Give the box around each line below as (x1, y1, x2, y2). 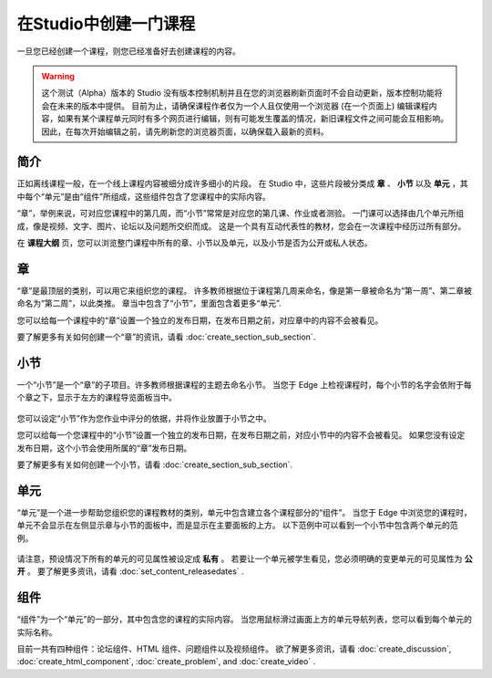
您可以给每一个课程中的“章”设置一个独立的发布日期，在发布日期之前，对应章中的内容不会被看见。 (16, 315, 384, 326)
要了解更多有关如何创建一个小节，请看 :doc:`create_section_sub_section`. (16, 459, 293, 470)
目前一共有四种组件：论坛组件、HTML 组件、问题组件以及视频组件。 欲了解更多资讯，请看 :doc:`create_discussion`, (16, 643, 452, 654)
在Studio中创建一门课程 (16, 14, 196, 34)
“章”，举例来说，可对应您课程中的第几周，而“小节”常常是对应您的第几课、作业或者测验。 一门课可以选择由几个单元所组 (16, 208, 465, 219)
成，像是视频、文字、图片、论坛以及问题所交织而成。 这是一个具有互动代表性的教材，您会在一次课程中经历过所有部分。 (16, 220, 466, 232)
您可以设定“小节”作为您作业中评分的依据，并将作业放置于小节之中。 (16, 412, 272, 423)
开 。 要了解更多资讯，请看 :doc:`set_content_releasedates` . (16, 566, 245, 577)
